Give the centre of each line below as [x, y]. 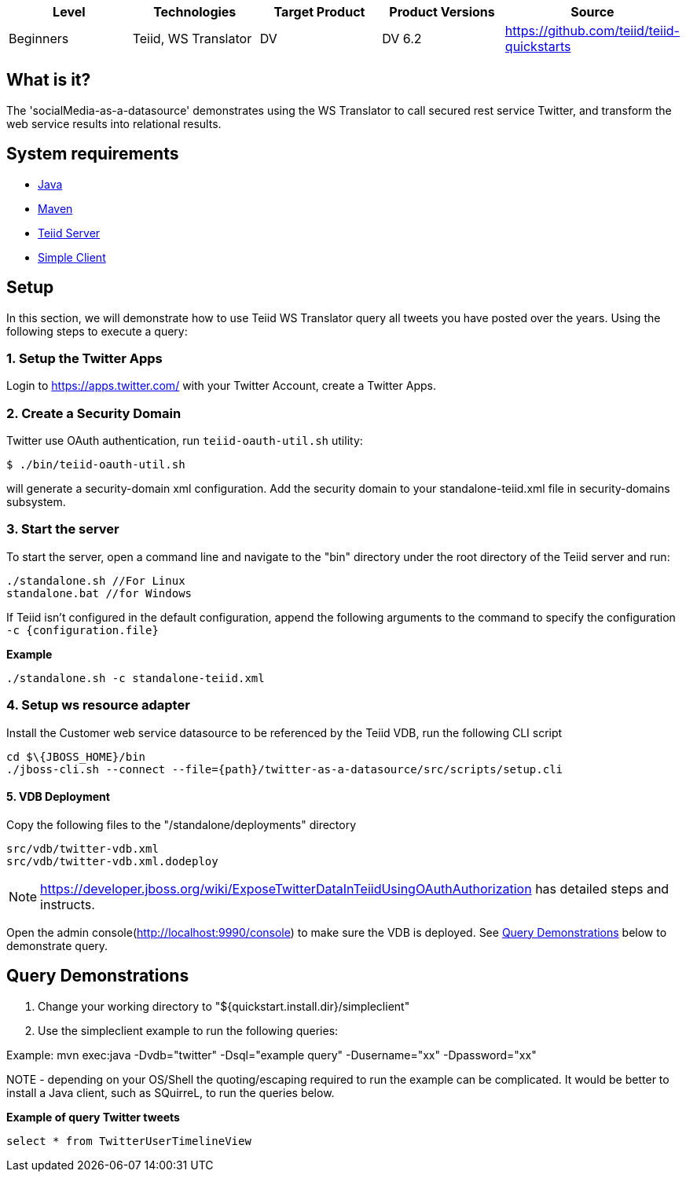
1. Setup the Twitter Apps [84, 358]
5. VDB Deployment [58, 797]
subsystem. [36, 502]
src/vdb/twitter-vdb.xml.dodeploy [112, 861]
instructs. [68, 904]
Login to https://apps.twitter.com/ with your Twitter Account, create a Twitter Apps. [221, 386]
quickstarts [538, 46]
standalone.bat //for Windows [99, 593]
